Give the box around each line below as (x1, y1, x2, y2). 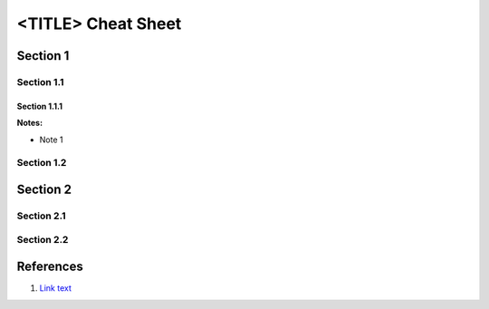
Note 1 (39, 134, 63, 145)
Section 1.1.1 (16, 101, 63, 111)
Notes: (16, 118, 43, 129)
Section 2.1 (16, 209, 66, 222)
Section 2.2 (16, 234, 69, 246)
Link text (39, 283, 72, 294)
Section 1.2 (16, 157, 67, 169)
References (16, 259, 83, 275)
